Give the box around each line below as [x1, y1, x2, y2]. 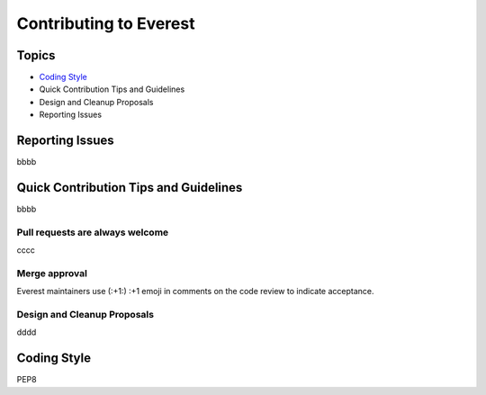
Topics [16, 48, 56, 63]
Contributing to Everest [16, 13, 195, 33]
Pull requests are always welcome [16, 226, 169, 238]
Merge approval [16, 266, 87, 279]
